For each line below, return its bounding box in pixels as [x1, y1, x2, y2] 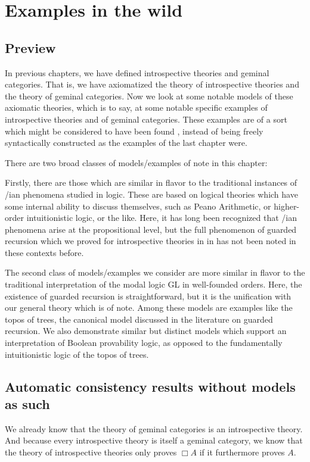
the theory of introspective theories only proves [5, 446, 177, 458]
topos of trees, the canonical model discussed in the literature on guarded [5, 313, 273, 325]
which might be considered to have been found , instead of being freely [5, 124, 263, 137]
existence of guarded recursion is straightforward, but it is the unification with [5, 289, 292, 302]
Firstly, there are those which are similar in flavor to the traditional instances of [5, 176, 297, 189]
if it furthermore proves [199, 446, 285, 458]
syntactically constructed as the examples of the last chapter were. [5, 136, 247, 149]
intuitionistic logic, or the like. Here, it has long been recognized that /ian [26, 211, 297, 224]
